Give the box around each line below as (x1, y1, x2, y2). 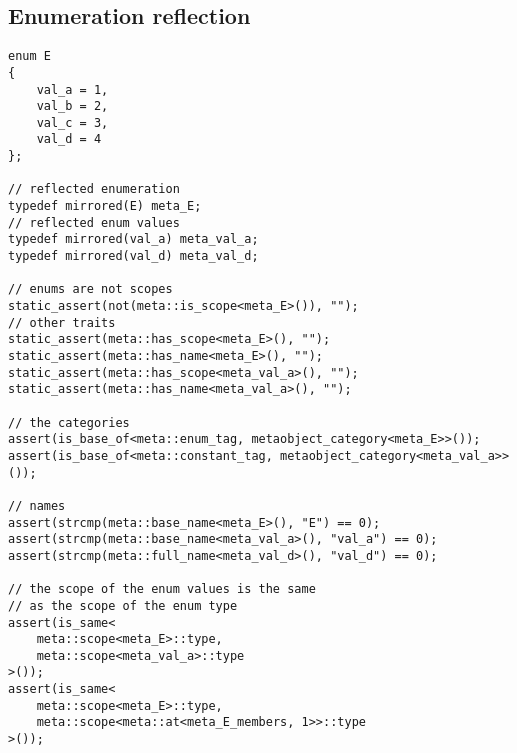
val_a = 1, (36, 82, 109, 97)
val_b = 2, (36, 99, 109, 114)
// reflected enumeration (8, 182, 180, 197)
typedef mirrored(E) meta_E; (8, 199, 202, 214)
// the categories (8, 415, 130, 430)
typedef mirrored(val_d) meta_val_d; (8, 249, 259, 264)
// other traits (8, 315, 116, 330)
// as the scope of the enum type (8, 598, 238, 613)
